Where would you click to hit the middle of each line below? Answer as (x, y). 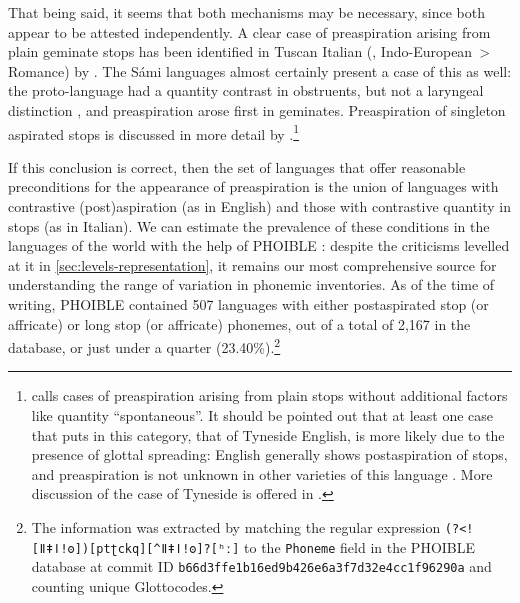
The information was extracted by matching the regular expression (236, 526)
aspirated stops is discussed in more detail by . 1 (154, 132)
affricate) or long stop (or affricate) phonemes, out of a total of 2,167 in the (239, 323)
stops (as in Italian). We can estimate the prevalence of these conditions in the (249, 225)
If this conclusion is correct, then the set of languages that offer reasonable (237, 166)
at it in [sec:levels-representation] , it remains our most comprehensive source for (252, 264)
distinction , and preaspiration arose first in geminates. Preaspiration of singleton (257, 109)
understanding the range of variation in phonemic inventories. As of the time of (251, 284)
